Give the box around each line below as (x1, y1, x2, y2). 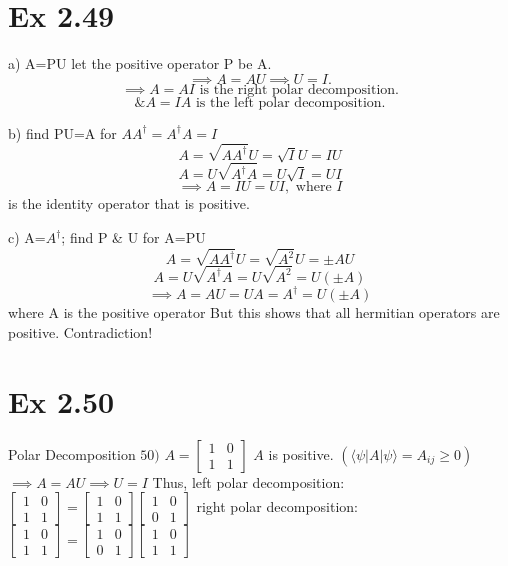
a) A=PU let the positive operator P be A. (8, 53, 272, 74)
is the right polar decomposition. (199, 82, 399, 97)
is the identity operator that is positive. (8, 193, 250, 214)
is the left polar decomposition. (195, 95, 386, 110)
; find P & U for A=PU (61, 227, 206, 247)
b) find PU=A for (8, 122, 117, 143)
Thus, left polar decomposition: (152, 471, 345, 492)
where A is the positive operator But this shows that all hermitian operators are (8, 302, 500, 323)
